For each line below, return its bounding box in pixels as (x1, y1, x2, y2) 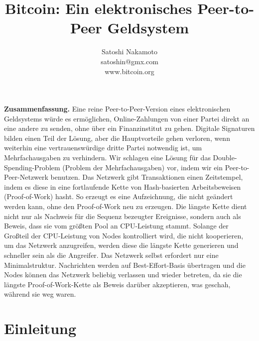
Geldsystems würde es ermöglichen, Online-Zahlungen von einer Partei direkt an (4, 113, 250, 123)
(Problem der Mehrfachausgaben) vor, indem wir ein (62, 162, 223, 172)
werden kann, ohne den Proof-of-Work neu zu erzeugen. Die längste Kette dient (4, 201, 247, 212)
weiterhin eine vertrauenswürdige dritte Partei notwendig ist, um (4, 142, 202, 153)
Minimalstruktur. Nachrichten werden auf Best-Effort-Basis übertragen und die (4, 259, 246, 270)
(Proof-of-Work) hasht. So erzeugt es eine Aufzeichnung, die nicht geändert (4, 191, 233, 202)
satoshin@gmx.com (101, 56, 158, 66)
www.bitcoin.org (105, 66, 154, 76)
